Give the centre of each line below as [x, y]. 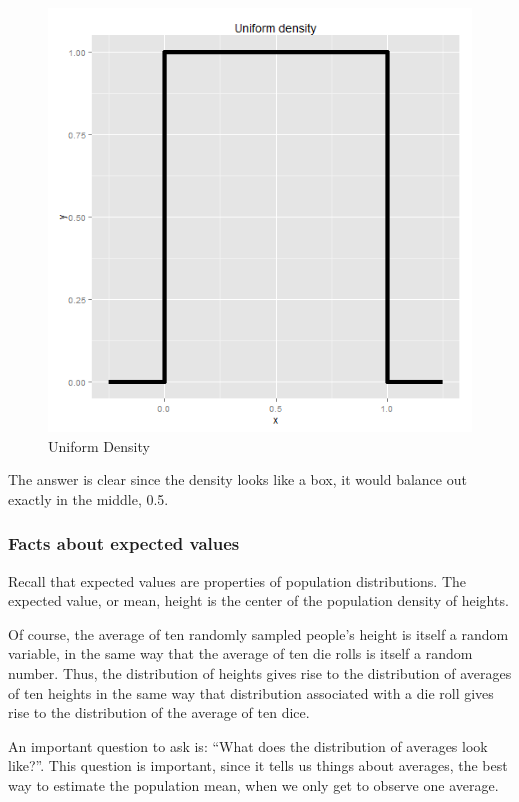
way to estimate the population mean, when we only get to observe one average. [253, 784]
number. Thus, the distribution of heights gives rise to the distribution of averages [260, 672]
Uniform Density [99, 445]
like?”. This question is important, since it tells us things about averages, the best [258, 765]
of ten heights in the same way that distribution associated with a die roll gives [251, 692]
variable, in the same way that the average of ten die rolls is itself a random [240, 653]
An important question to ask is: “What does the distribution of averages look [248, 745]
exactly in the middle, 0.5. [88, 498]
